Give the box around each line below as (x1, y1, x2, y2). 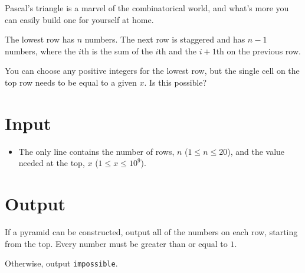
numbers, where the (5, 44, 76, 57)
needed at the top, (18, 157, 85, 169)
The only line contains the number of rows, (18, 145, 175, 157)
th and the (158, 44, 196, 57)
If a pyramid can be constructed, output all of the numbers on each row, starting (5, 226, 298, 238)
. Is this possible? (144, 76, 207, 88)
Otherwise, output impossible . (5, 257, 118, 269)
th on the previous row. (216, 44, 301, 57)
